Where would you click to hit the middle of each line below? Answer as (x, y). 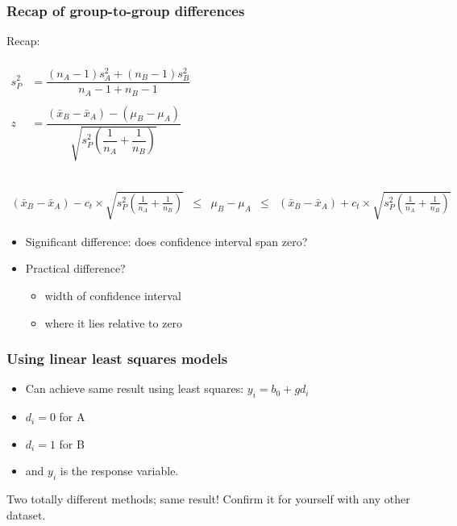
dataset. (26, 514)
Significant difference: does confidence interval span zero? (166, 241)
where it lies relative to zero (114, 322)
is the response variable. (119, 471)
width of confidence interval (113, 295)
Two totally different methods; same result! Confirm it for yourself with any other (208, 499)
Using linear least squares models (117, 359)
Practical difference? (75, 268)
